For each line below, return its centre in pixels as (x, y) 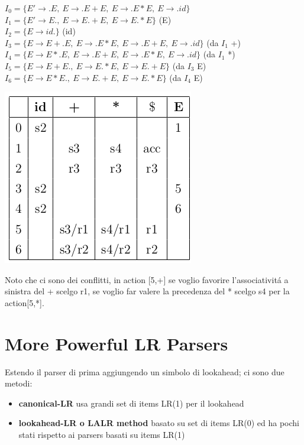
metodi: (19, 383)
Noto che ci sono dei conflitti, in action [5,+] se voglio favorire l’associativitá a (147, 279)
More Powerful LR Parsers (117, 343)
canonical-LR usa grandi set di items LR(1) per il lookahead (131, 403)
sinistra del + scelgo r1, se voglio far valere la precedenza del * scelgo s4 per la (147, 291)
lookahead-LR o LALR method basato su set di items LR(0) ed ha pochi (159, 423)
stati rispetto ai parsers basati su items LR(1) (102, 435)
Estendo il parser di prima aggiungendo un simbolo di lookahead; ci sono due (145, 371)
